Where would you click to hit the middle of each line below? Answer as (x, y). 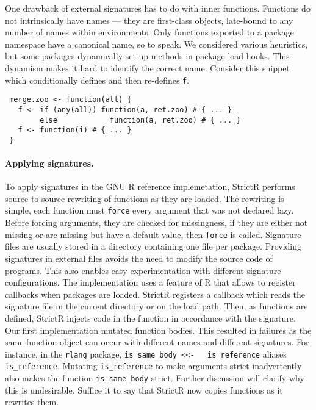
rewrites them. (32, 402)
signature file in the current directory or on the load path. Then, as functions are (156, 306)
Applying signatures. (49, 163)
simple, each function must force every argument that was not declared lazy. (149, 210)
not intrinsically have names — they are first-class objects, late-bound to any (149, 20)
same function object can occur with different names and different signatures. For (157, 342)
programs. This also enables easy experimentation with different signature (143, 270)
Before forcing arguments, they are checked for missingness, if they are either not (156, 222)
